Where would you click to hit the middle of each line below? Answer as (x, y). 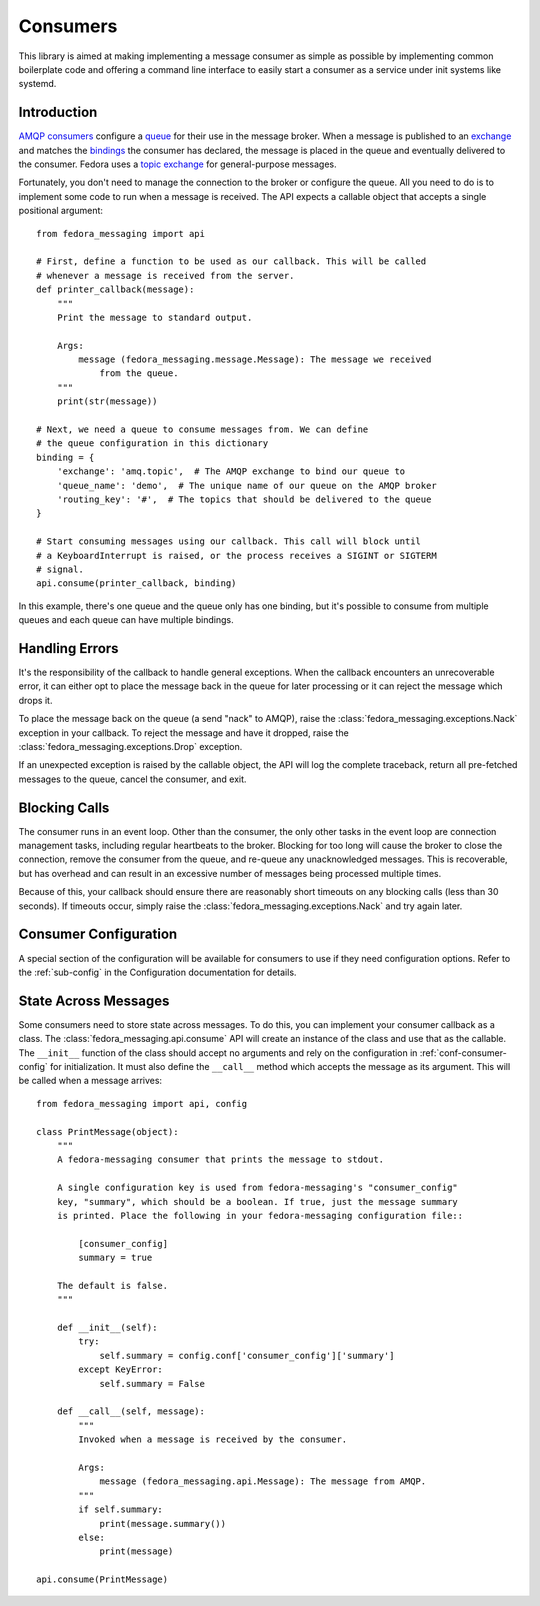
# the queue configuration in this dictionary (152, 443)
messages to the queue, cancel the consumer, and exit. (132, 779)
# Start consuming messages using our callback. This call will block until (229, 541)
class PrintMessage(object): (107, 1131)
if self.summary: (121, 1509)
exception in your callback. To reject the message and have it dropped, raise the (183, 732)
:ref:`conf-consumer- (463, 1052)
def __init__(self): (107, 1328)
